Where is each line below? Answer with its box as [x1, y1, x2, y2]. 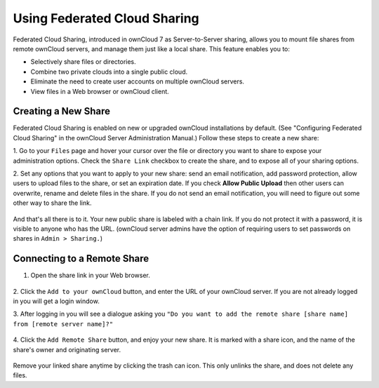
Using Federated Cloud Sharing [13, 11, 199, 26]
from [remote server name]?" [13, 320, 114, 328]
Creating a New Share [13, 105, 110, 117]
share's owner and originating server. [13, 345, 121, 354]
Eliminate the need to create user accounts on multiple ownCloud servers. [30, 77, 245, 86]
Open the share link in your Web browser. [30, 271, 150, 280]
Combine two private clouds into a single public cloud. [30, 67, 188, 76]
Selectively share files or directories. [30, 58, 136, 66]
